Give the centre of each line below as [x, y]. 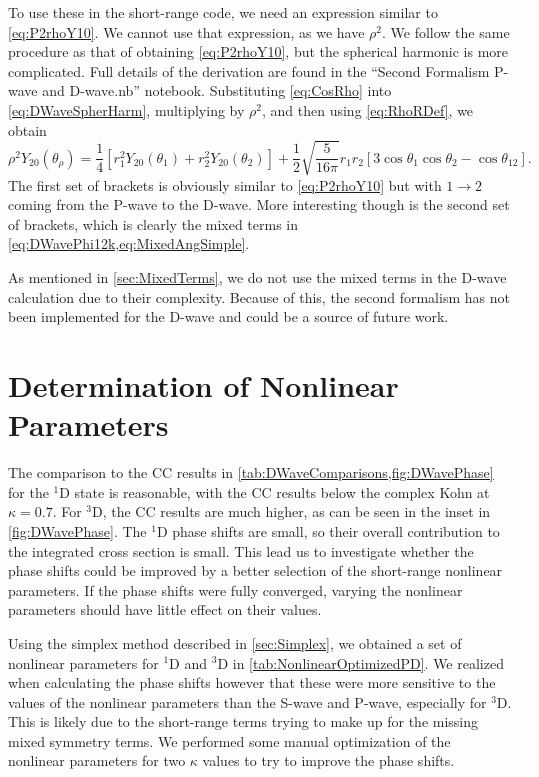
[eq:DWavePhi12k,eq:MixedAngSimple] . [129, 243]
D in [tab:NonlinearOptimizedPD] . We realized [360, 662]
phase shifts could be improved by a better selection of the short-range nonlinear [255, 570]
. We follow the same [446, 31]
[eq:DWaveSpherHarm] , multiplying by [126, 109]
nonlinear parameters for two [97, 760]
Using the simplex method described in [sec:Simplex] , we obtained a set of [235, 642]
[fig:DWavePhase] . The [77, 530]
